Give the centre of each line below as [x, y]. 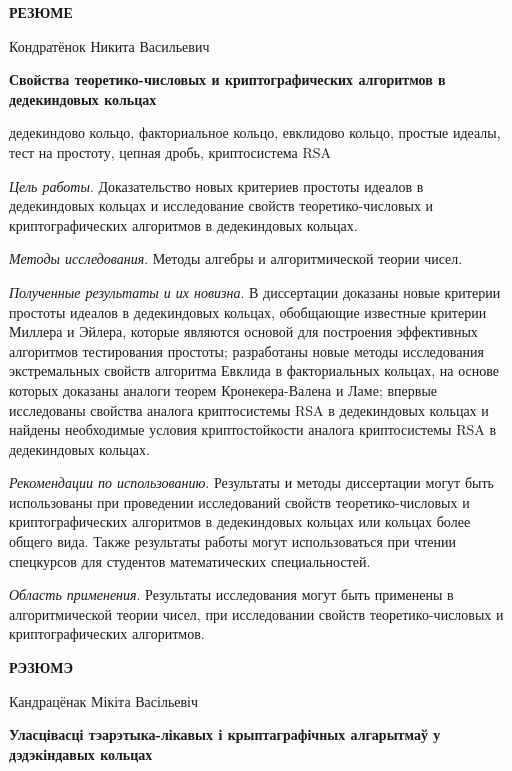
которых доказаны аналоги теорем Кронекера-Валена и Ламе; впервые [223, 389]
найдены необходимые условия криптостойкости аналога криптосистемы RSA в [253, 429]
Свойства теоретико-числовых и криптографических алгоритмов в [227, 79]
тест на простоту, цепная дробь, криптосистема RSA [170, 151]
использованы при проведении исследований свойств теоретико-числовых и [239, 501]
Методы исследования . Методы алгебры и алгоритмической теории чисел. [236, 258]
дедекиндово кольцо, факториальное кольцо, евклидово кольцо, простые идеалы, [255, 132]
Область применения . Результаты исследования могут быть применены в [231, 594]
